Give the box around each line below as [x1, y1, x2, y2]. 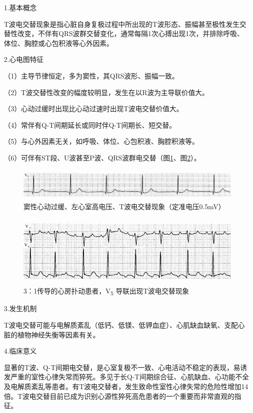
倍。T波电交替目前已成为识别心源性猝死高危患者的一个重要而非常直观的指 [4, 391, 242, 401]
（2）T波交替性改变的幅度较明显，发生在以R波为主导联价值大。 [4, 87, 209, 97]
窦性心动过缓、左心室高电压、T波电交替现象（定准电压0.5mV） [23, 201, 225, 212]
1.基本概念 [4, 2, 37, 12]
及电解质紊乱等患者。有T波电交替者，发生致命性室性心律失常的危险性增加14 [4, 381, 249, 391]
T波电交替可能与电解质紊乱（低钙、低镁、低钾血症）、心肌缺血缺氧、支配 [4, 320, 238, 330]
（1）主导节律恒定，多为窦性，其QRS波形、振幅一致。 [4, 70, 179, 80]
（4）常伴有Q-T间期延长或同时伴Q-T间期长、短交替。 [4, 119, 176, 130]
